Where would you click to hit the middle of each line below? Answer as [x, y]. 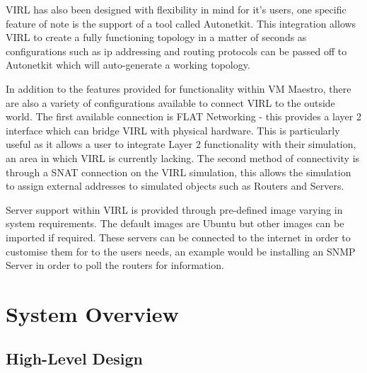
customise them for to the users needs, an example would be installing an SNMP [181, 251]
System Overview [92, 313]
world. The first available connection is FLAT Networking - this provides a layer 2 [183, 116]
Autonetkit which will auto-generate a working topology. [128, 65]
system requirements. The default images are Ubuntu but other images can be [175, 223]
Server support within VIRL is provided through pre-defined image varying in [174, 209]
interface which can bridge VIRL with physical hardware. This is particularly [173, 130]
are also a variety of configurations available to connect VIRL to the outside [170, 102]
